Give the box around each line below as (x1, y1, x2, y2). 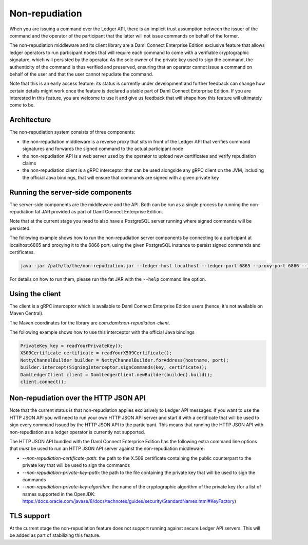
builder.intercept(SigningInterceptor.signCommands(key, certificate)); (20, 365, 207, 370)
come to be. (9, 102, 35, 108)
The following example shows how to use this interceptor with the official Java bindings (9, 329, 195, 335)
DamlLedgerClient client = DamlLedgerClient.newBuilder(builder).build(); (20, 372, 213, 377)
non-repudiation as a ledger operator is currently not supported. (9, 429, 146, 435)
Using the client (9, 289, 61, 298)
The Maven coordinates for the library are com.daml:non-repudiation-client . (9, 319, 170, 326)
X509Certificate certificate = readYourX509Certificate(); (20, 350, 172, 356)
